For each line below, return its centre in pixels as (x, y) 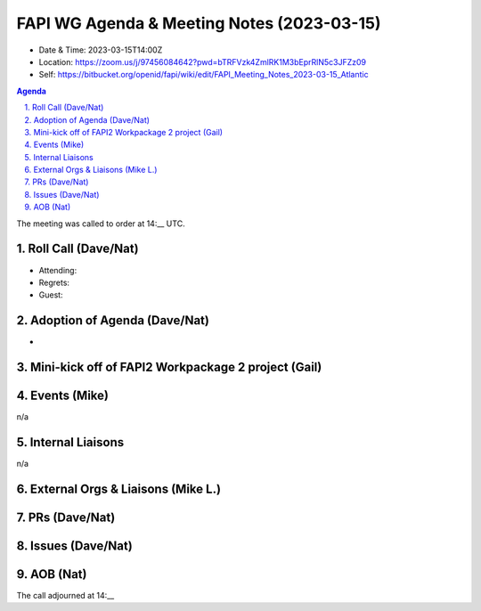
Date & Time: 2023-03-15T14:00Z (101, 50)
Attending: (58, 270)
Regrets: (54, 282)
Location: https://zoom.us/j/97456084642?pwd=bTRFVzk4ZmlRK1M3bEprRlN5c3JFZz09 (203, 61)
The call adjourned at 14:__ (65, 595)
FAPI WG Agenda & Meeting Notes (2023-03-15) (199, 23)
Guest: (51, 295)
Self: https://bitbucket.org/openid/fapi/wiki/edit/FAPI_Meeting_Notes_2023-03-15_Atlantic (204, 75)
